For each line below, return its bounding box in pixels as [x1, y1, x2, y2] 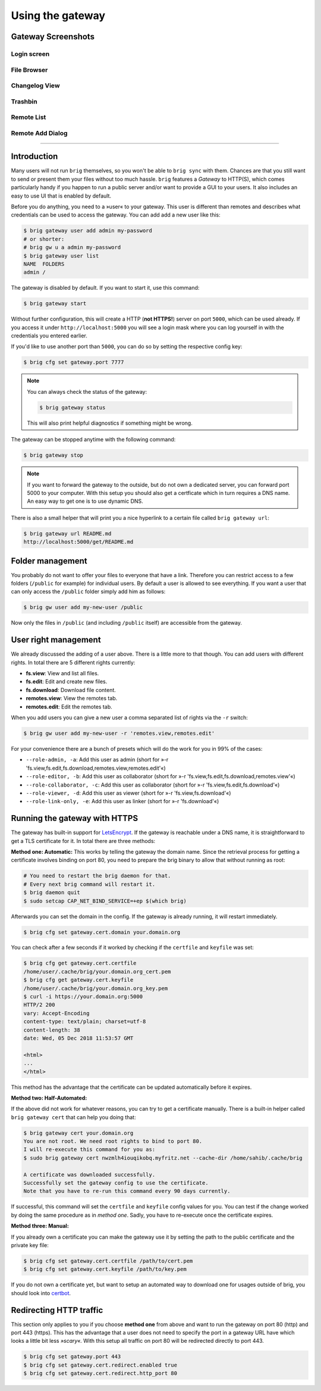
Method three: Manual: [11, 1223, 70, 1230]
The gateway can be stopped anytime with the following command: [11, 436, 176, 443]
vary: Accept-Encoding [23, 1010, 90, 1017]
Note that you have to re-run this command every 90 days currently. [23, 1188, 231, 1195]
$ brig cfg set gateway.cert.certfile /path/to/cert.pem [23, 1257, 193, 1264]
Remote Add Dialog [11, 129, 68, 137]
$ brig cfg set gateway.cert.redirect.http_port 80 [23, 1370, 178, 1377]
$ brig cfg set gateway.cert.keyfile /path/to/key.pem [23, 1266, 187, 1273]
